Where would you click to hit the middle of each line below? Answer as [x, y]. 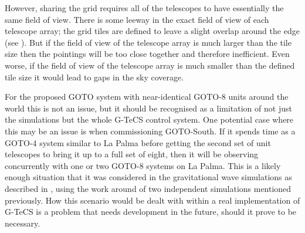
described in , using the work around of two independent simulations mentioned [148, 188]
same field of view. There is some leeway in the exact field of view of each [137, 19]
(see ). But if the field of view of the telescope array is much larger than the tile [148, 42]
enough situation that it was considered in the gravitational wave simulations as [148, 177]
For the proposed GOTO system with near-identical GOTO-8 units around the [147, 97]
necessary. [23, 223]
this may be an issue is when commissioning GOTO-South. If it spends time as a [150, 131]
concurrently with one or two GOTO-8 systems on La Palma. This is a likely [143, 165]
